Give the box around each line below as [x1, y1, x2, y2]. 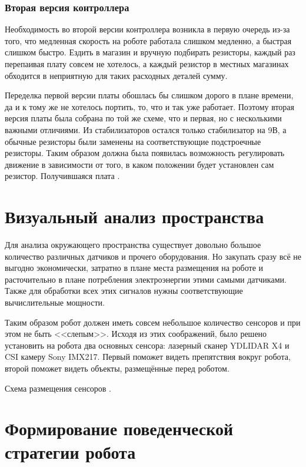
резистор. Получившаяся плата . [5, 170, 120, 182]
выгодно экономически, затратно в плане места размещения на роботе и [5, 261, 264, 274]
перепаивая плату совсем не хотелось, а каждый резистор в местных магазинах [5, 58, 289, 69]
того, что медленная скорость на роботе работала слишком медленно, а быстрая [5, 34, 292, 47]
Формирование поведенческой [5, 416, 234, 440]
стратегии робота [5, 439, 136, 463]
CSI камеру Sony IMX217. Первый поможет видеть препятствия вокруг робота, [5, 350, 291, 363]
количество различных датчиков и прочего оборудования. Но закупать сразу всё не [5, 250, 301, 262]
